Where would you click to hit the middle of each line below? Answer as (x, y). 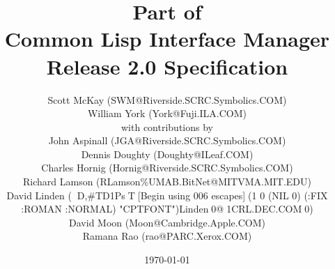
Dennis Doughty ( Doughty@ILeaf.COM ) (167, 154)
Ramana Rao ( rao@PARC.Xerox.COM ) (167, 236)
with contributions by (167, 126)
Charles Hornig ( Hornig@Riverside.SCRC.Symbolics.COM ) (167, 168)
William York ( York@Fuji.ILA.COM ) (167, 113)
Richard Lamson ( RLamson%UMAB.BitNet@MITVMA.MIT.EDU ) (167, 182)
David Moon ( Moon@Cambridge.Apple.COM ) (167, 222)
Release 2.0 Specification (167, 66)
